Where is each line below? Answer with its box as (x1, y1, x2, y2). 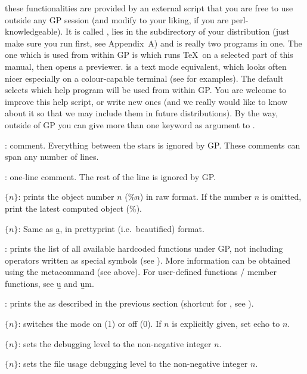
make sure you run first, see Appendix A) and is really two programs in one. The (5, 36, 302, 49)
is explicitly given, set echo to (172, 317, 280, 330)
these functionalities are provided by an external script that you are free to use (5, 2, 293, 14)
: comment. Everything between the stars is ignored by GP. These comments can (5, 138, 300, 151)
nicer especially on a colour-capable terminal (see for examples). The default (5, 72, 284, 84)
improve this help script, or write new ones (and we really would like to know (5, 95, 288, 107)
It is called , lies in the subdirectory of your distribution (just (65, 25, 290, 38)
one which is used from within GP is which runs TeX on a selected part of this (5, 48, 293, 61)
